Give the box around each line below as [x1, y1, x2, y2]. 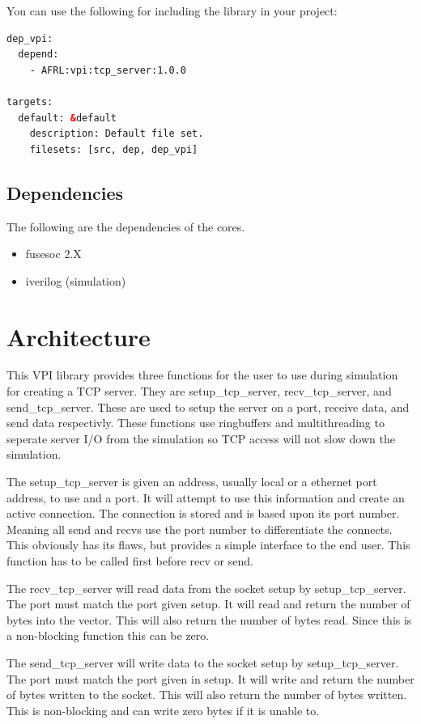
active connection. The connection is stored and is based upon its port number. [6, 505, 400, 522]
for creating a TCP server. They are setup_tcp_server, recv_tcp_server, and [6, 383, 392, 400]
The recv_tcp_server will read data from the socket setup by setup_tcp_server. [6, 579, 406, 596]
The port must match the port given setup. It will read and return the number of [6, 595, 410, 612]
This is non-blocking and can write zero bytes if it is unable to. [6, 701, 320, 718]
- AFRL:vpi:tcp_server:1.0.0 [29, 64, 186, 76]
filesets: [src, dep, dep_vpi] [29, 143, 198, 155]
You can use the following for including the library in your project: [6, 2, 338, 19]
